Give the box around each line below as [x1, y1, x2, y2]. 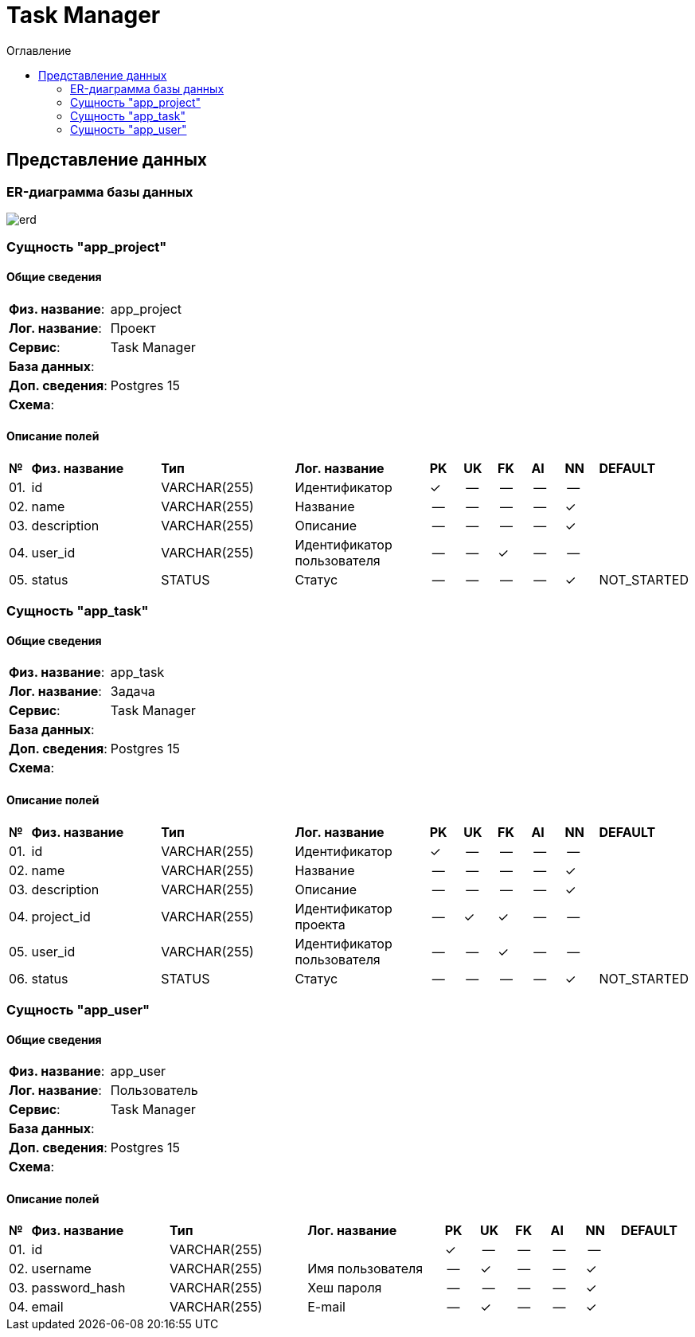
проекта [295, 916, 346, 932]
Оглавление [6, 43, 72, 57]
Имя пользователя [307, 1261, 424, 1277]
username [31, 1261, 92, 1277]
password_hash [31, 1280, 126, 1296]
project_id [31, 908, 91, 925]
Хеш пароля [307, 1280, 382, 1296]
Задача [110, 683, 155, 700]
